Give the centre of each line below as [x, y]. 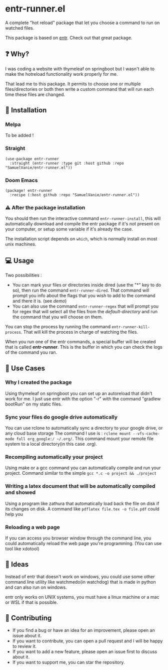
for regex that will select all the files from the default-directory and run [85, 312]
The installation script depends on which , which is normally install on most [81, 239]
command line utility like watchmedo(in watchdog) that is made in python [80, 582]
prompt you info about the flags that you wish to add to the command [84, 296]
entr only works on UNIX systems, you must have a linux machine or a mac [82, 597]
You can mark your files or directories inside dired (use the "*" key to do [87, 285]
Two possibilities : [24, 275]
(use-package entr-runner [32, 159]
